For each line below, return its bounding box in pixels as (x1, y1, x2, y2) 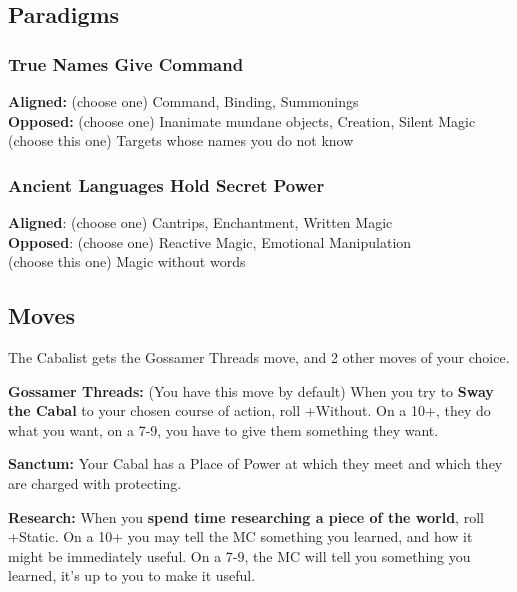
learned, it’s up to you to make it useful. (8, 565, 256, 586)
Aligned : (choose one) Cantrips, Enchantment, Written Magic (8, 212, 393, 232)
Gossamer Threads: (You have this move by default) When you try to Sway (8, 380, 494, 401)
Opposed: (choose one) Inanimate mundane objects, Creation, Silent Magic (8, 110, 476, 131)
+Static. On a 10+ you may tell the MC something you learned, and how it (8, 526, 473, 547)
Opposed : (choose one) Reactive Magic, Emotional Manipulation (8, 231, 412, 252)
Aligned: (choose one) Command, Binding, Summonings (8, 91, 359, 111)
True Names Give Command (8, 51, 244, 76)
